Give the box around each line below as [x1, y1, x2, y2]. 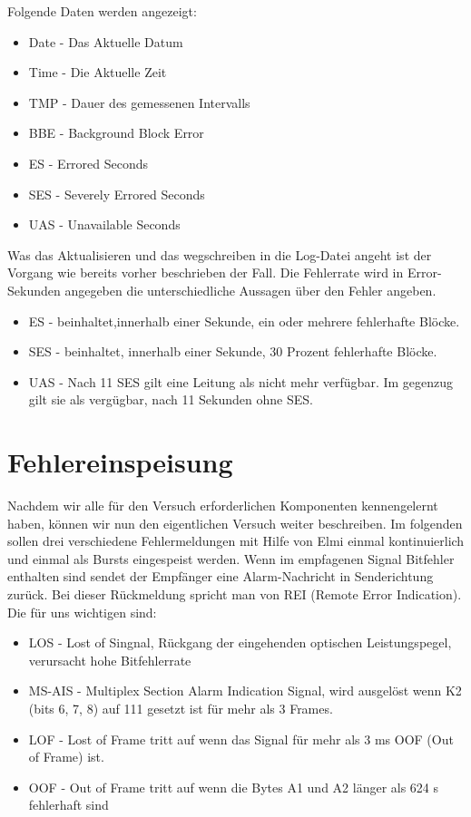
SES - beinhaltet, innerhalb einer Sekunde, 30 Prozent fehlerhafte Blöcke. [28, 342, 437, 361]
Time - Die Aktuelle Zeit [28, 63, 167, 82]
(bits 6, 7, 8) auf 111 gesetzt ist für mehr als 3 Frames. [28, 698, 333, 717]
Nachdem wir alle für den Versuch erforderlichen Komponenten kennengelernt [7, 496, 438, 515]
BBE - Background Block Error [28, 123, 204, 142]
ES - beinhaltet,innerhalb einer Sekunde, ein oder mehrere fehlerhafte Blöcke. [28, 311, 460, 330]
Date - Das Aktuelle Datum [28, 32, 183, 51]
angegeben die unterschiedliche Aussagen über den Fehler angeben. [64, 280, 437, 299]
